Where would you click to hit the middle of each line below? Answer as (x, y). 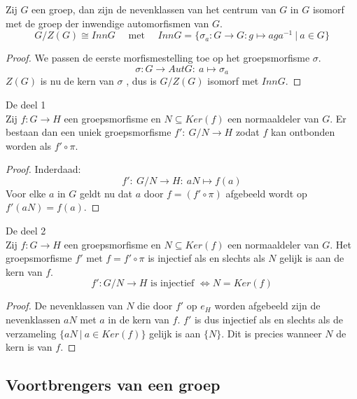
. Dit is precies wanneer (272, 333)
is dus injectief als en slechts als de (268, 320)
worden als (29, 145)
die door (155, 306)
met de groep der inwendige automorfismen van (107, 23)
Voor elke (26, 193)
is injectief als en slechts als (206, 258)
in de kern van (139, 320)
